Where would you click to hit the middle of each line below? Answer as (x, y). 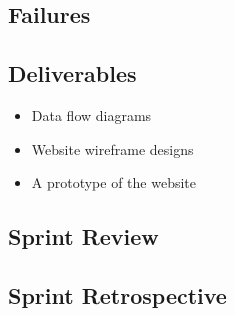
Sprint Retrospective (117, 294)
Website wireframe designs (112, 148)
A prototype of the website (114, 182)
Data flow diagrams (91, 114)
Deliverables (72, 73)
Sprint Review (83, 236)
